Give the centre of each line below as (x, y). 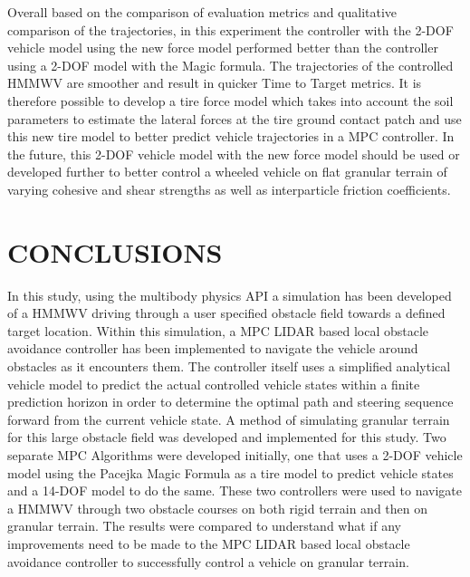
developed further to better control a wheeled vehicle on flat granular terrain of (227, 172)
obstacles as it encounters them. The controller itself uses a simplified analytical (229, 366)
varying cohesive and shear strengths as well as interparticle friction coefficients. (229, 189)
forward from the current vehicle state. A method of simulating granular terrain (229, 419)
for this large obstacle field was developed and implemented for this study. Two (227, 437)
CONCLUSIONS (115, 251)
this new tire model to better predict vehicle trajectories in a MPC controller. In (231, 136)
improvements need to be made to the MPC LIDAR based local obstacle (209, 543)
